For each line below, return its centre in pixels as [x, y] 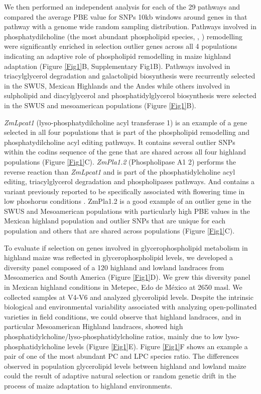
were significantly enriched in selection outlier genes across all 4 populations [121, 46]
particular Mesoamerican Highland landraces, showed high [94, 326]
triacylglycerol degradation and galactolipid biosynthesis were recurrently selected [130, 76]
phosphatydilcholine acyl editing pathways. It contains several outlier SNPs [120, 142]
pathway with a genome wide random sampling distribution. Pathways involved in [130, 26]
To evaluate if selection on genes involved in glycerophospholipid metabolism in [126, 247]
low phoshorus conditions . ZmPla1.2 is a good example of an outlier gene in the [128, 201]
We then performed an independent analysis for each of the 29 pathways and [122, 7]
